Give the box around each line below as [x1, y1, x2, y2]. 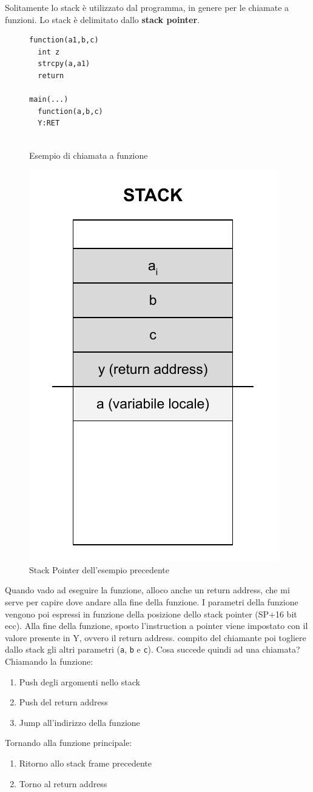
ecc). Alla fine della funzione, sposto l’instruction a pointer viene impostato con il [5, 619, 308, 632]
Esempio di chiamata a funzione [29, 148, 148, 161]
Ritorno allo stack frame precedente [19, 756, 152, 769]
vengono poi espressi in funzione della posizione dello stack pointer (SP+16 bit [5, 607, 297, 620]
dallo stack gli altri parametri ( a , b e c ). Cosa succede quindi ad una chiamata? [5, 643, 300, 656]
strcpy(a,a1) [38, 59, 90, 68]
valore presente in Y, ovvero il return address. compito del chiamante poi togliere [5, 631, 306, 644]
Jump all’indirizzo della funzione [19, 716, 140, 728]
